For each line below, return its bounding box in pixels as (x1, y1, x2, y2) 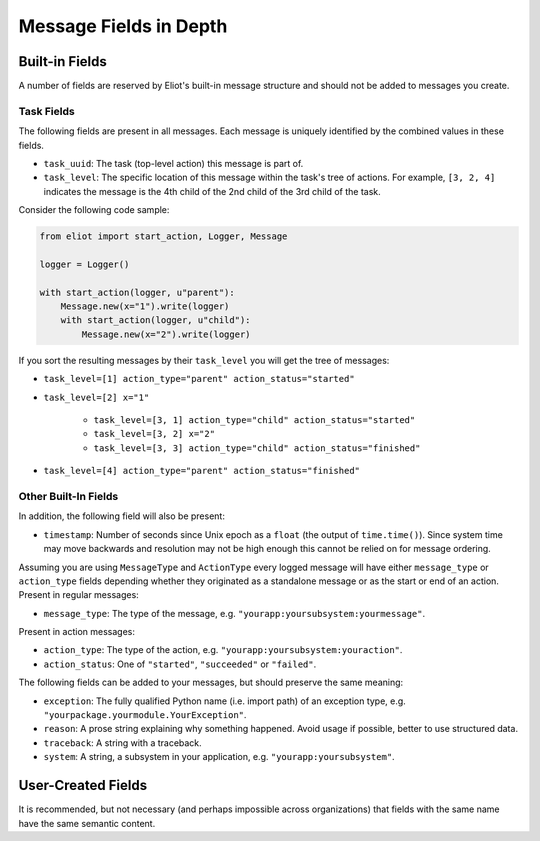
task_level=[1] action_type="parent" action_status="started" (43, 373, 355, 385)
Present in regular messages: (18, 589, 139, 601)
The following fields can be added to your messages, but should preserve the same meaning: (18, 676, 404, 689)
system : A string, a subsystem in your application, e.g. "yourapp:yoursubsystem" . (43, 751, 395, 763)
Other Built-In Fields (18, 489, 119, 503)
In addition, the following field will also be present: (18, 510, 225, 522)
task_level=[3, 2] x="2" (93, 428, 215, 440)
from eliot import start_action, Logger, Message (39, 231, 288, 242)
